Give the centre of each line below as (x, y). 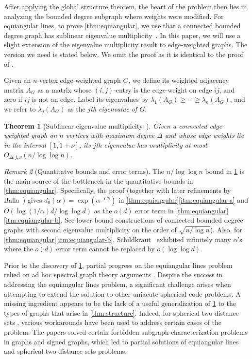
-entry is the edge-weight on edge (163, 89)
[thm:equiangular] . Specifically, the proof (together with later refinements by (118, 190)
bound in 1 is (225, 171)
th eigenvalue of (114, 108)
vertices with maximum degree (110, 135)
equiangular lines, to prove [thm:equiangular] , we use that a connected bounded (122, 26)
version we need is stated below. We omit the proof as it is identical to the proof (124, 54)
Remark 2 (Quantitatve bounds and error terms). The (84, 171)
